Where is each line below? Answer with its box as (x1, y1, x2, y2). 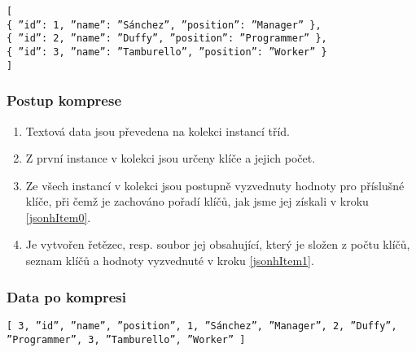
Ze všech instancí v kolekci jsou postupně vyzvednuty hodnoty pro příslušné (25, 176, 405, 193)
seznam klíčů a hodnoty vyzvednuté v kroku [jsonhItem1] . (25, 252, 314, 269)
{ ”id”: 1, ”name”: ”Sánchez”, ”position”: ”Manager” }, (7, 19, 322, 31)
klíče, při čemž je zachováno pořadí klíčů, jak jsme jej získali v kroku (25, 193, 369, 210)
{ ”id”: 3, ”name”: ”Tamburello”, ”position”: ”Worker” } (7, 46, 327, 58)
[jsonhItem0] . (25, 208, 91, 225)
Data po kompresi (7, 286, 126, 306)
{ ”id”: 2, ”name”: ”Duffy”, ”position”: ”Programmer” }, (7, 33, 327, 45)
